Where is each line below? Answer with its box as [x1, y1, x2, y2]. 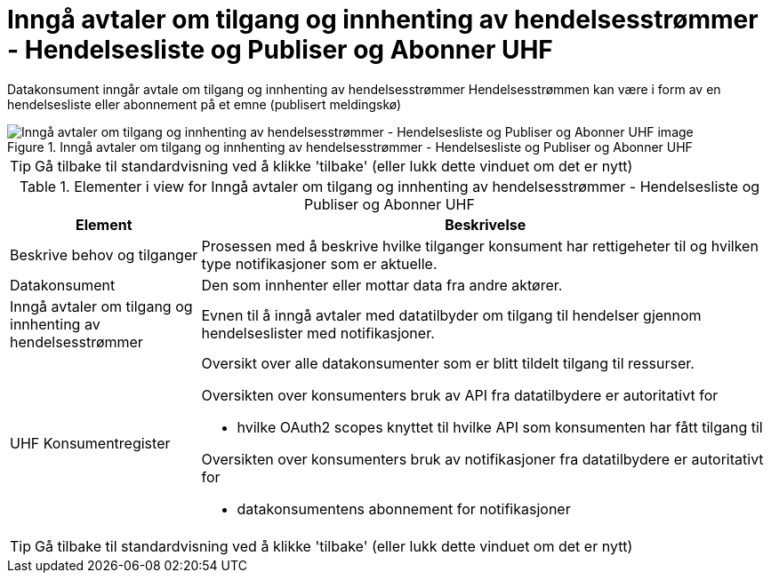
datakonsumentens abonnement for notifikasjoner [237, 499, 571, 518]
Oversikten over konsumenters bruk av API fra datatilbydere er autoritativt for [201, 385, 719, 404]
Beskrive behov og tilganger [10, 245, 198, 264]
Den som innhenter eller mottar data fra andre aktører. [201, 275, 563, 294]
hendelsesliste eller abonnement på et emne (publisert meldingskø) [7, 96, 402, 112]
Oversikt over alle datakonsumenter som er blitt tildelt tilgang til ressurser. [201, 354, 695, 372]
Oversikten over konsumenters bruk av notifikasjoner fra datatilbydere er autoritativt [201, 449, 764, 468]
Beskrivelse [445, 215, 526, 234]
